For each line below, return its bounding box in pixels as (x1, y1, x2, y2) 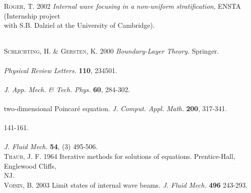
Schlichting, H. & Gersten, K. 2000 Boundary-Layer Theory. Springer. (4, 46, 219, 56)
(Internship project (4, 10, 61, 20)
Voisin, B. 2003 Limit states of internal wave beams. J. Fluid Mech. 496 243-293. (4, 179, 248, 190)
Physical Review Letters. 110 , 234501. (4, 65, 117, 75)
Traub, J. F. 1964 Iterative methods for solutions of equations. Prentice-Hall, (4, 151, 235, 161)
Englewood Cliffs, (4, 160, 56, 171)
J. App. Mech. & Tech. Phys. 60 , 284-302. (4, 84, 130, 94)
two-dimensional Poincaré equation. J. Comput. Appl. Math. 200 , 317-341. (4, 103, 227, 113)
